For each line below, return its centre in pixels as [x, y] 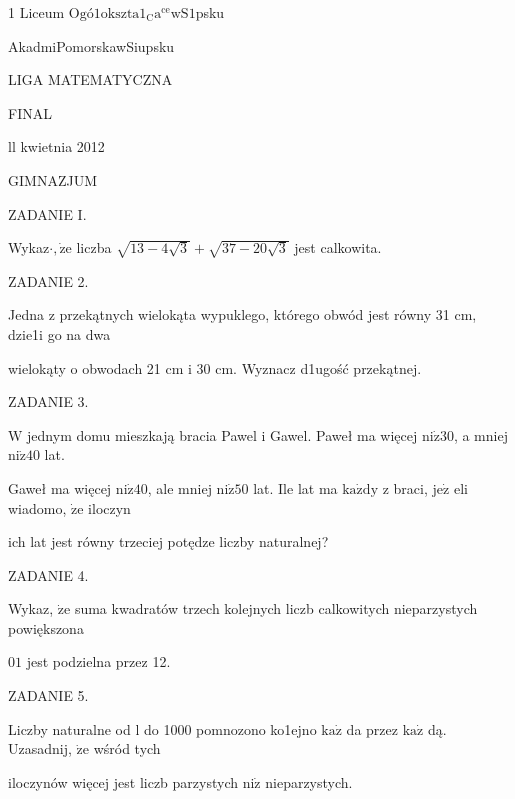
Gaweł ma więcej [60, 487]
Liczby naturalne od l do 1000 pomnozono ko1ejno [162, 728]
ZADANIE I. [47, 213]
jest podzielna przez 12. [98, 661]
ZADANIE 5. [48, 695]
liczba [94, 247]
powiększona [46, 627]
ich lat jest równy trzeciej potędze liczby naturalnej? [168, 541]
